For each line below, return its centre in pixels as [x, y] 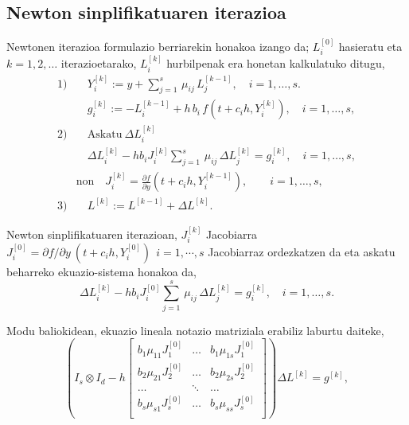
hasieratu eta [370, 47]
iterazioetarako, [99, 63]
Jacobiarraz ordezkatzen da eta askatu [302, 251]
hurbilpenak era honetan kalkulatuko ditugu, [276, 63]
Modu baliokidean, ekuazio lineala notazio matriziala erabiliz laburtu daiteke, [195, 330]
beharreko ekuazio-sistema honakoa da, [102, 271]
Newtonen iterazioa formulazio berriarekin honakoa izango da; [158, 47]
